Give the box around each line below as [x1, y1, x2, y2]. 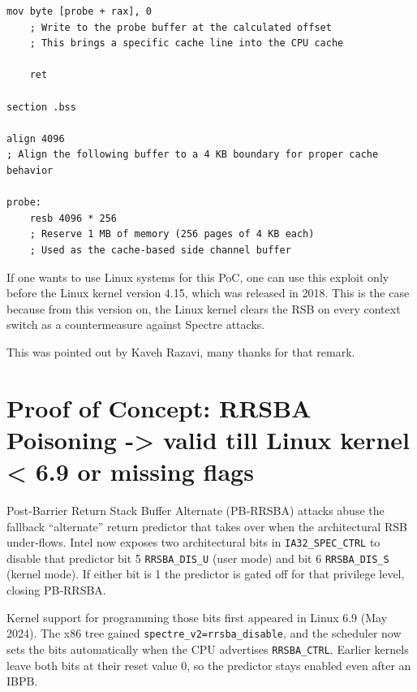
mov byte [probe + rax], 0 [6, 6, 152, 17]
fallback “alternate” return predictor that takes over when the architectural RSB [6, 517, 407, 534]
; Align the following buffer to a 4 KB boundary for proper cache [6, 149, 379, 161]
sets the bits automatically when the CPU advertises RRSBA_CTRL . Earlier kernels [6, 640, 409, 657]
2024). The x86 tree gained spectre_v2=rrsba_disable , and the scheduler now [6, 625, 402, 642]
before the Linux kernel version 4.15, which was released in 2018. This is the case [6, 284, 410, 301]
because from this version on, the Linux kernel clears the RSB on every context [6, 300, 401, 317]
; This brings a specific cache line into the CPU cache [29, 37, 344, 50]
